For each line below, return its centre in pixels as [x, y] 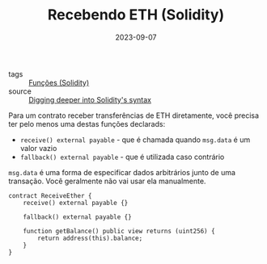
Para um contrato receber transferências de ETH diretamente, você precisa [134, 115]
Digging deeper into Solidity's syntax [90, 99]
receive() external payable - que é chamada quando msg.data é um [135, 140]
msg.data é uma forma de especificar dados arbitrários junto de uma [122, 172]
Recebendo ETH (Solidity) [136, 15]
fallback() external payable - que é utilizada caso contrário [122, 157]
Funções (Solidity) [59, 82]
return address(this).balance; [90, 238]
